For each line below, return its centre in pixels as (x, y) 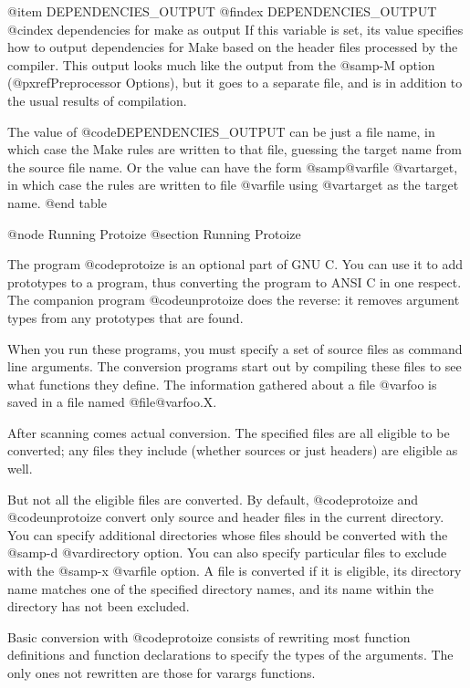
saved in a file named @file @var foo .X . (112, 402)
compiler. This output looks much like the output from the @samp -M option (221, 64)
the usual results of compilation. (97, 100)
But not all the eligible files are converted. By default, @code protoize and (213, 499)
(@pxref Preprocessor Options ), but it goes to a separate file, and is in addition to (235, 83)
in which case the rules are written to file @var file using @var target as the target (233, 185)
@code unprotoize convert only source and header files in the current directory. (226, 517)
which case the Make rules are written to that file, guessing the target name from (235, 149)
